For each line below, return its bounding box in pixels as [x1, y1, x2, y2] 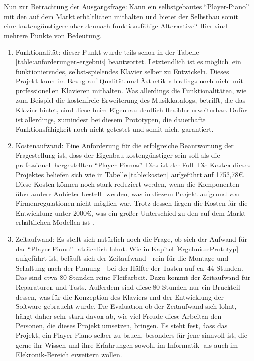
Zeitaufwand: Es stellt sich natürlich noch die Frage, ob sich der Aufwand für [15, 234, 248, 244]
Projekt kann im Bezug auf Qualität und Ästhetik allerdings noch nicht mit [15, 76, 244, 86]
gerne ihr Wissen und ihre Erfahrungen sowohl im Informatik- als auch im [15, 339, 238, 350]
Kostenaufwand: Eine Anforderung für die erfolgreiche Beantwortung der [15, 140, 234, 150]
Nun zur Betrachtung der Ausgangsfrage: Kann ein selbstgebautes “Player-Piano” [4, 1, 249, 11]
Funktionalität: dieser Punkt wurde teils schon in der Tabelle [15, 47, 199, 57]
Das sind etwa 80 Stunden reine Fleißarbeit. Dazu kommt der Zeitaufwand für [15, 272, 251, 282]
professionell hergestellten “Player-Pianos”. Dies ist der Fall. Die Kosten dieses [15, 159, 251, 169]
